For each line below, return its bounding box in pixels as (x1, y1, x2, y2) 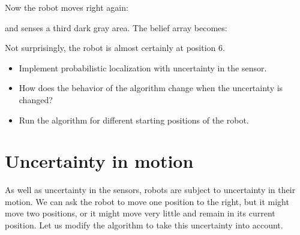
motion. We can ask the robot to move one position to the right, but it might (5, 195, 289, 207)
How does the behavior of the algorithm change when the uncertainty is (19, 82, 283, 94)
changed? (19, 93, 53, 106)
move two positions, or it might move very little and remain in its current (5, 207, 275, 219)
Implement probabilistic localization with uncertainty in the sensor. (19, 61, 267, 74)
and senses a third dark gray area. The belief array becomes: (5, 21, 227, 34)
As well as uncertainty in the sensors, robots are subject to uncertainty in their (5, 183, 296, 196)
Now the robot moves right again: (5, 1, 128, 13)
